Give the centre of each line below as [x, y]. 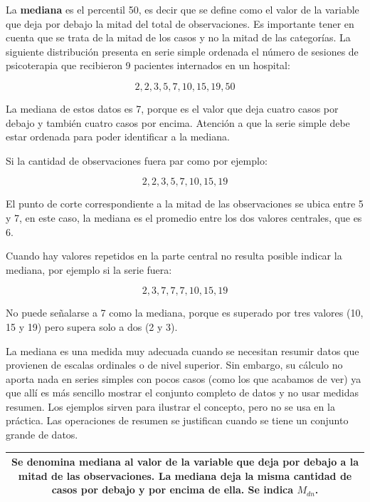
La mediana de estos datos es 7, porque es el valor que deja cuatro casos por [172, 108]
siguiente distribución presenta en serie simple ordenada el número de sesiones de [182, 51]
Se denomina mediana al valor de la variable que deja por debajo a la [185, 462]
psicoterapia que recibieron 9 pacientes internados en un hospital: [148, 65]
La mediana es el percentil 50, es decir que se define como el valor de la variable [183, 9]
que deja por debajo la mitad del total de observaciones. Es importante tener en [180, 23]
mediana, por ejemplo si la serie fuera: [89, 269]
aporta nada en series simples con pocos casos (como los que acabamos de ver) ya [184, 378]
